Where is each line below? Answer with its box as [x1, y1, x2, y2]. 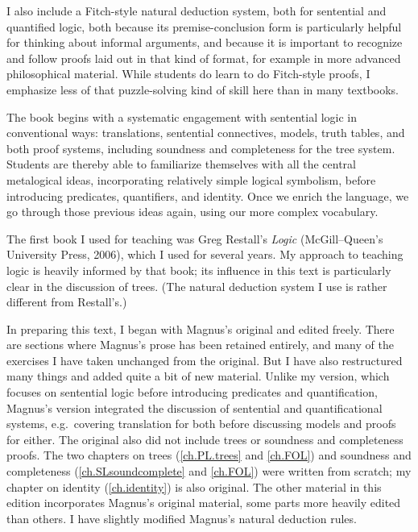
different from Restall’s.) [6, 293, 127, 310]
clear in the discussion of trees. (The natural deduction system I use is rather [6, 277, 387, 294]
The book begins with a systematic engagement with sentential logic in [6, 108, 358, 125]
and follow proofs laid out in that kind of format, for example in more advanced [6, 49, 401, 66]
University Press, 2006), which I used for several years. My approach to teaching [6, 246, 404, 263]
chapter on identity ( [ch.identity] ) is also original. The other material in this [6, 478, 382, 495]
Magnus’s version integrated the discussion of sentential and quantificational [6, 399, 383, 416]
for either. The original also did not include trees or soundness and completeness [6, 430, 404, 447]
